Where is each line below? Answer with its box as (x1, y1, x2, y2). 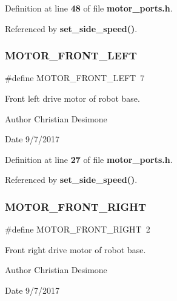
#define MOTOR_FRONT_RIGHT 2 (5, 223, 150, 236)
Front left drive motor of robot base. (5, 92, 140, 104)
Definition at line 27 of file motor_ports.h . (5, 153, 173, 165)
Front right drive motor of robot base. (5, 243, 146, 256)
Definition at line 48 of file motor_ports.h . (5, 2, 173, 14)
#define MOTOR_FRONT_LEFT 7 (5, 71, 145, 84)
